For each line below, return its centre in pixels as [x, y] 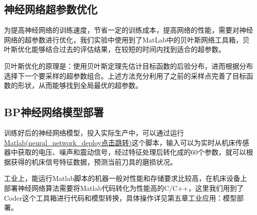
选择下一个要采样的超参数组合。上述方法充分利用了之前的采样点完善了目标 [125, 75]
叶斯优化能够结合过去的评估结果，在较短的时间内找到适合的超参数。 [115, 49]
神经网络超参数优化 [51, 9]
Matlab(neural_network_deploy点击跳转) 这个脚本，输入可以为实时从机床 [120, 142]
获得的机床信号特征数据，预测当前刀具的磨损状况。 [94, 161]
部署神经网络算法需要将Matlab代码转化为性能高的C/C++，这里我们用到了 [124, 188]
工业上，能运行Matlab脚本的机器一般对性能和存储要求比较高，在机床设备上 [126, 178]
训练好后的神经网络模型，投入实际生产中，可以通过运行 [94, 132]
